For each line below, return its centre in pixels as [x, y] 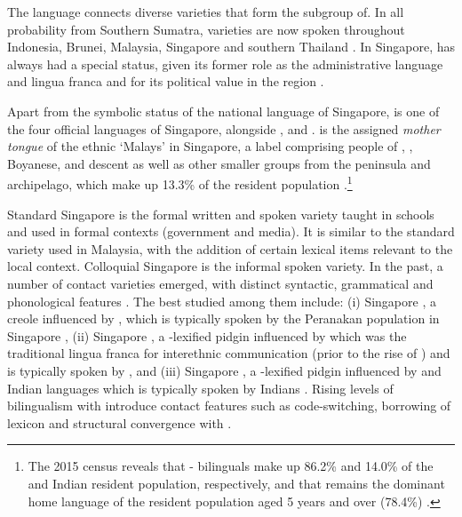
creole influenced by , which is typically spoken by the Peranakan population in [223, 318]
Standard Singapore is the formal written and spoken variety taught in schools [221, 214]
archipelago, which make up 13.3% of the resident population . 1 [180, 183]
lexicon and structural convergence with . [119, 422]
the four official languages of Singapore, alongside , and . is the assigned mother [224, 128]
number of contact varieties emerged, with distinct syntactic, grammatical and [220, 283]
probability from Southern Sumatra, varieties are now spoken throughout [206, 29]
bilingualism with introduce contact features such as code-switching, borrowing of [229, 406]
